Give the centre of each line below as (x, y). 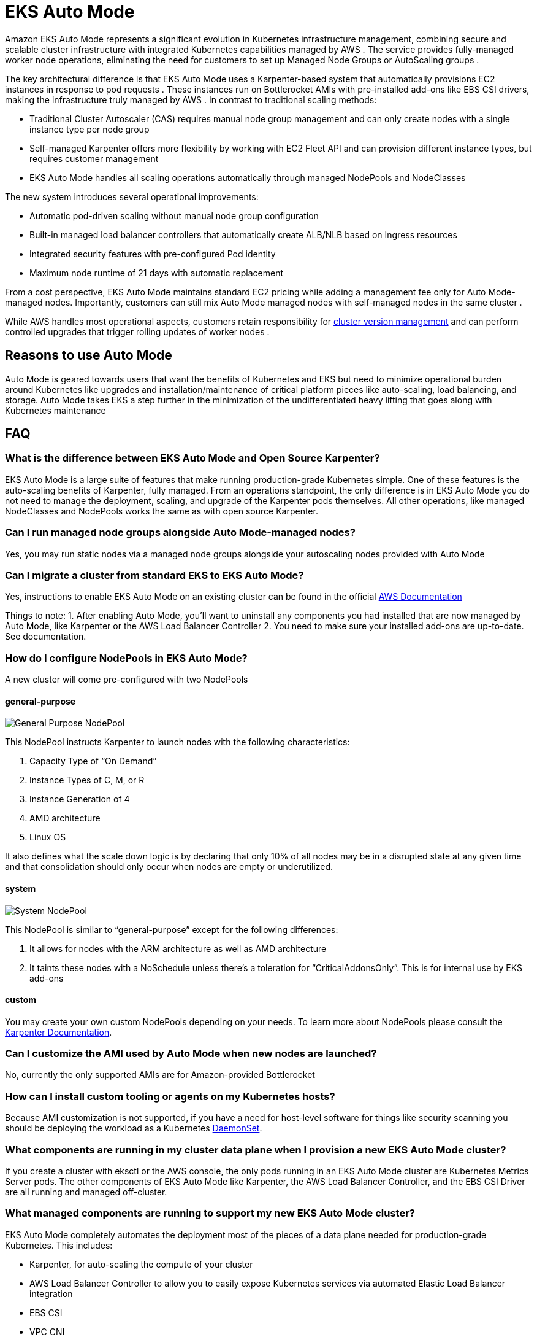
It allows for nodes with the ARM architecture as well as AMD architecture (178, 948)
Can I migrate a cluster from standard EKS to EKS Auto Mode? (154, 575)
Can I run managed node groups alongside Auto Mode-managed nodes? (180, 533)
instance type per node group (89, 129)
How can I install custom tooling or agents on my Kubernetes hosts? (170, 1096)
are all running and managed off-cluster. (86, 1192)
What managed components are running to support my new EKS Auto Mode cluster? (210, 1213)
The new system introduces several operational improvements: (132, 196)
